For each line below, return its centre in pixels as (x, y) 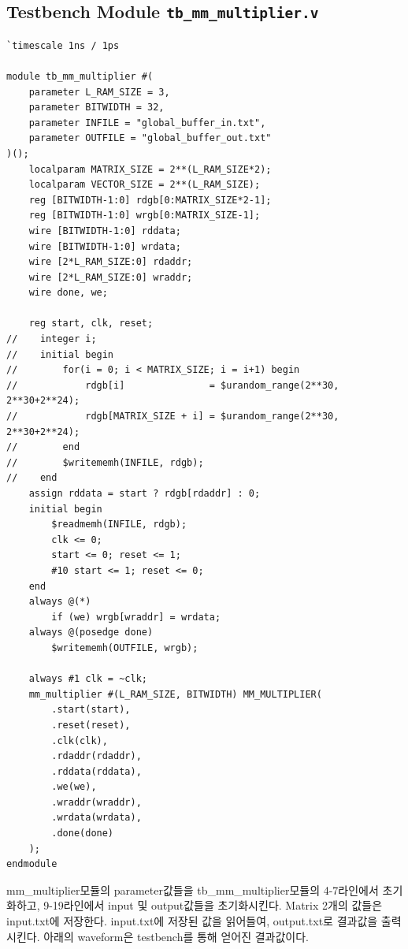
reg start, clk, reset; (91, 324)
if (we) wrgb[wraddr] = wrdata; (136, 617)
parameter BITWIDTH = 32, (96, 108)
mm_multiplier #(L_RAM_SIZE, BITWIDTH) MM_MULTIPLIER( (175, 694)
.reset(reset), (91, 725)
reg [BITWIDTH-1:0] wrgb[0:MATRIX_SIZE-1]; (145, 216)
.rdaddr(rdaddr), (96, 756)
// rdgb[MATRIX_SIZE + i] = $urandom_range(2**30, (173, 417)
